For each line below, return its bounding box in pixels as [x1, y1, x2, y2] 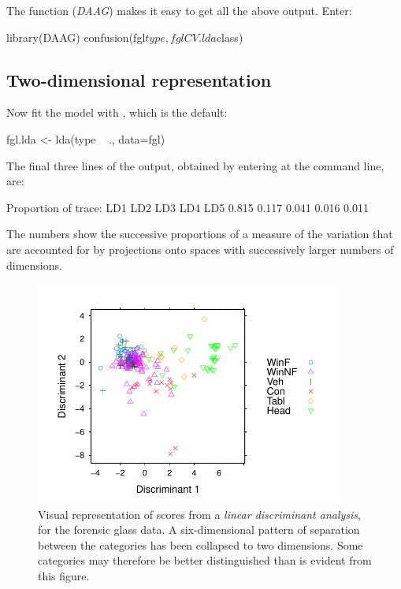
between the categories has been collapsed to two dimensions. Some [38, 536, 363, 553]
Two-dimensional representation [6, 67, 272, 91]
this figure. [38, 567, 90, 583]
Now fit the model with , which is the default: [6, 104, 228, 121]
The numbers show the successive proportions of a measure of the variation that [6, 226, 393, 242]
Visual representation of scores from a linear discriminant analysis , [38, 505, 362, 522]
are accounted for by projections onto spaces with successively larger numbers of [6, 240, 394, 257]
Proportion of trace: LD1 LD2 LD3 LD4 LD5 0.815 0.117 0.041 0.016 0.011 [6, 199, 369, 215]
